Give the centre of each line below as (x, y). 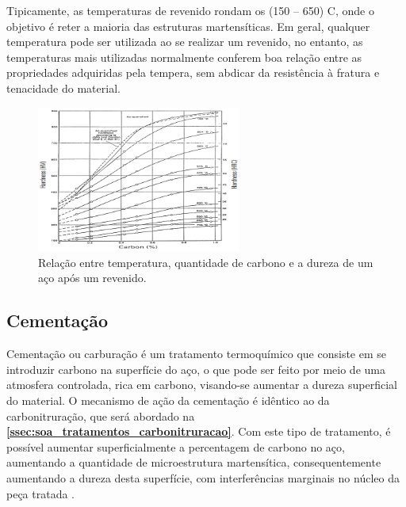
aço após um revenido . (92, 278)
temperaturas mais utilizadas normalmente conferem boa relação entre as (184, 57)
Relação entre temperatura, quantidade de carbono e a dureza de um (206, 262)
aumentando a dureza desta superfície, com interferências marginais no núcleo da (203, 478)
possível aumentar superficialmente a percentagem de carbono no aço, (176, 446)
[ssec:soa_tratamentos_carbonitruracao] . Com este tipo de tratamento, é (199, 431)
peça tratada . (41, 493)
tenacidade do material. (63, 88)
